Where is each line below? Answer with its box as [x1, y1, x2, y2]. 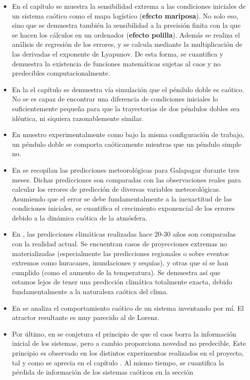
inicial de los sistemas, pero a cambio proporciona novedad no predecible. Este [12, 338, 246, 348]
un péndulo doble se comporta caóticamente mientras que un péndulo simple [12, 139, 241, 149]
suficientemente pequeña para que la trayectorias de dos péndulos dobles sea [12, 103, 240, 113]
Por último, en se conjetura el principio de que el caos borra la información [12, 328, 236, 339]
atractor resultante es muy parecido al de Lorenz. [12, 312, 159, 322]
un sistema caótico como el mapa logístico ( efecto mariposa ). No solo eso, [12, 10, 239, 20]
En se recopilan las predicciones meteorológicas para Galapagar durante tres [12, 164, 240, 175]
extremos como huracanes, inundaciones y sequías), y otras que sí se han [12, 258, 229, 268]
